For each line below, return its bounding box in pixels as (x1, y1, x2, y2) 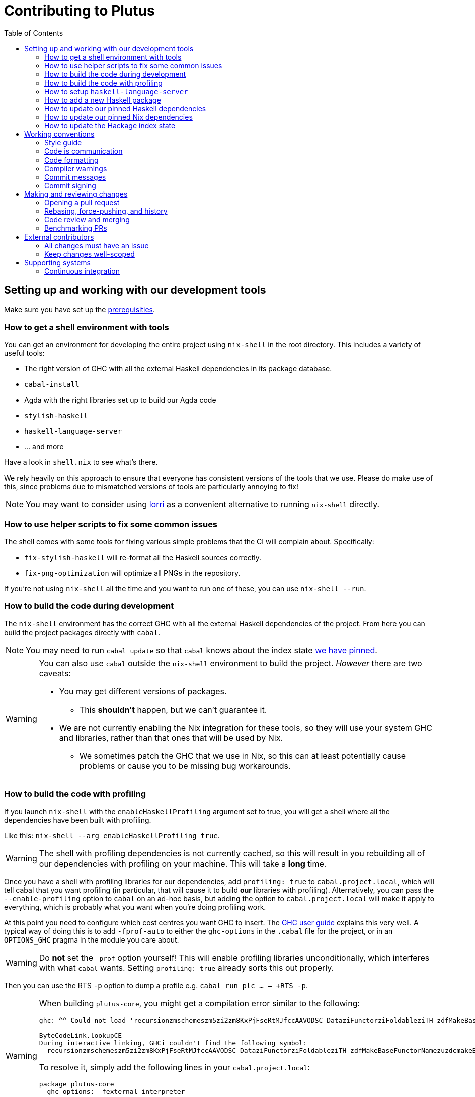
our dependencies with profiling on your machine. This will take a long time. (39, 858, 327, 869)
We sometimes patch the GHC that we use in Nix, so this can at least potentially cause (79, 750, 406, 761)
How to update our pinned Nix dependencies (44, 112, 193, 121)
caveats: (39, 668, 71, 678)
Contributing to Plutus (4, 2, 155, 19)
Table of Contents (4, 28, 63, 37)
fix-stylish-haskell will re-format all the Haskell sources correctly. (24, 553, 262, 562)
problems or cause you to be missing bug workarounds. (79, 760, 291, 771)
